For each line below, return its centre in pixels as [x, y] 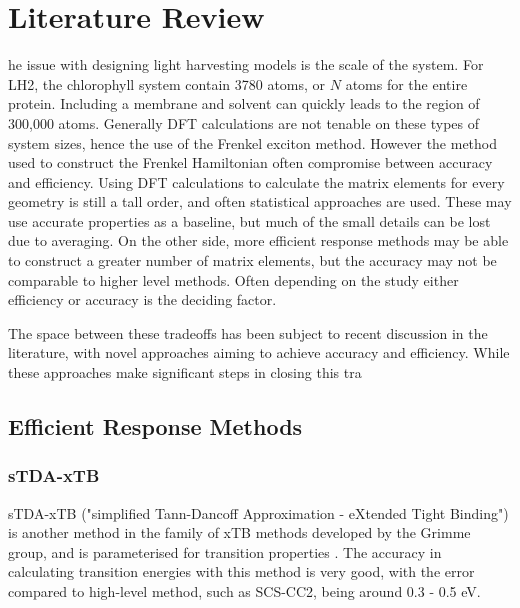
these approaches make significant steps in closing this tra [185, 372]
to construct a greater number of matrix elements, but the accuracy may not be [252, 260]
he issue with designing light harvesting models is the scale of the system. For [246, 64]
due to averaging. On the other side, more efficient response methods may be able [258, 240]
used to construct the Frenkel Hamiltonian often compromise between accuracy [250, 162]
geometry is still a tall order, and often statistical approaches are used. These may [260, 201]
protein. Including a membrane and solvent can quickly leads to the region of [244, 103]
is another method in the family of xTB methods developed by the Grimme [239, 532]
